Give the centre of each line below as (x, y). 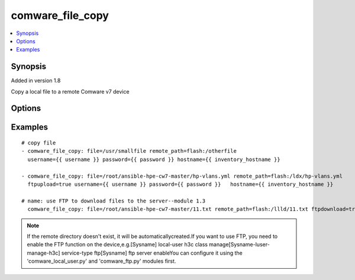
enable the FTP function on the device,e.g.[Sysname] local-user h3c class (117, 244)
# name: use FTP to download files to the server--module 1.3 (114, 201)
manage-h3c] (43, 253)
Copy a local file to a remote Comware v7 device (70, 91)
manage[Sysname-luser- (240, 244)
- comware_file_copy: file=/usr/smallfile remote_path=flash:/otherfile (129, 151)
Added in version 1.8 (36, 81)
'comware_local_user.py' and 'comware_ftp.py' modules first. (101, 261)
